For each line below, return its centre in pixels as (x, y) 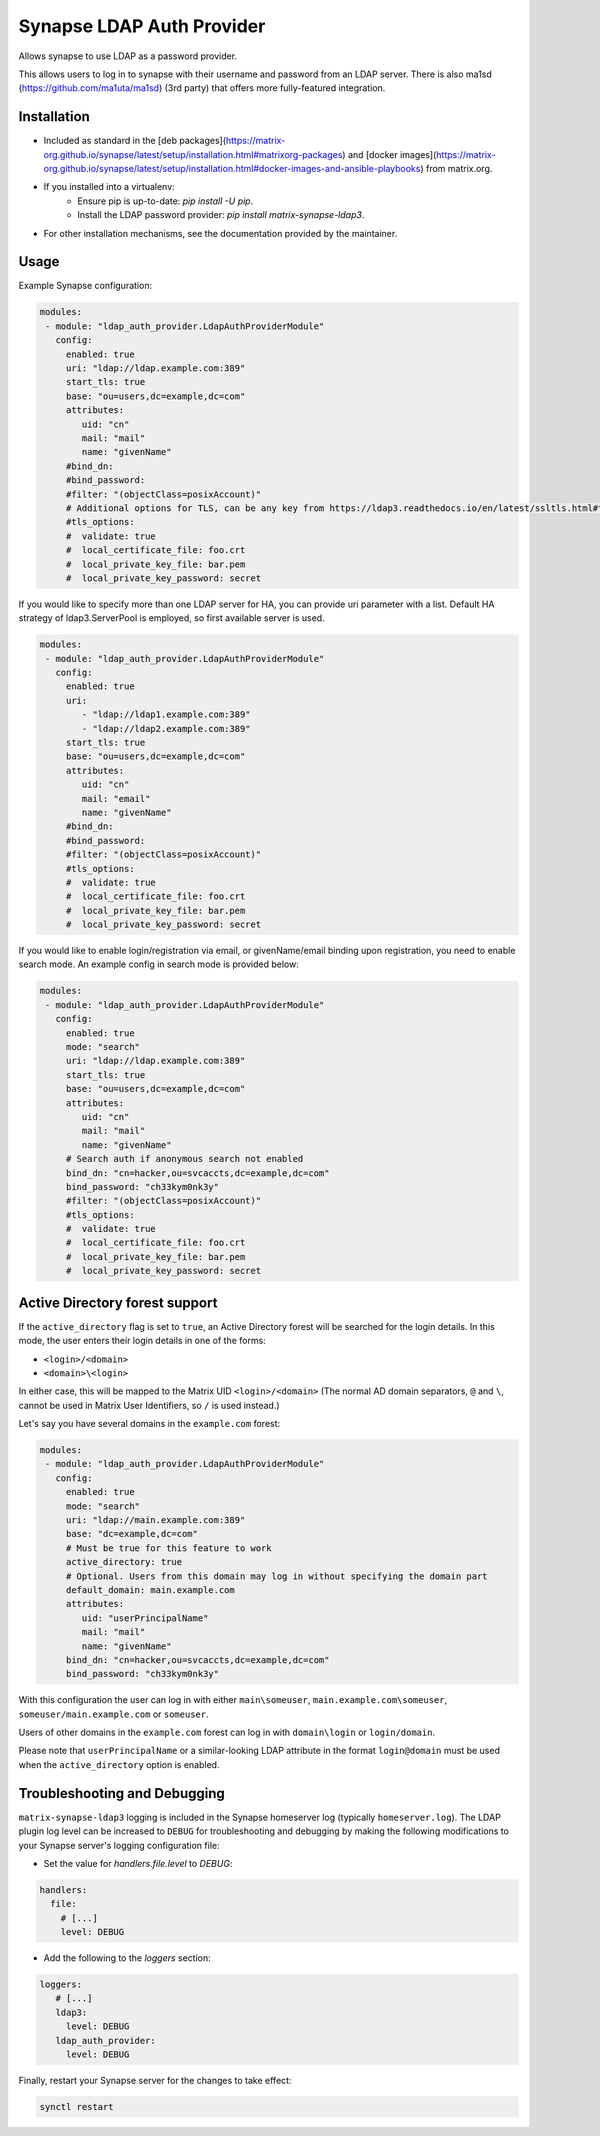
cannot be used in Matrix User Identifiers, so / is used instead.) (149, 1405)
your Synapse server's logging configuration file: (119, 1845)
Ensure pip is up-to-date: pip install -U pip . (165, 201)
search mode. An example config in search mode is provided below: (158, 964)
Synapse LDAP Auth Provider (142, 26)
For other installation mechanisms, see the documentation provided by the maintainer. (220, 233)
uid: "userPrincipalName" (145, 1618)
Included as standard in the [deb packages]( (135, 141)
